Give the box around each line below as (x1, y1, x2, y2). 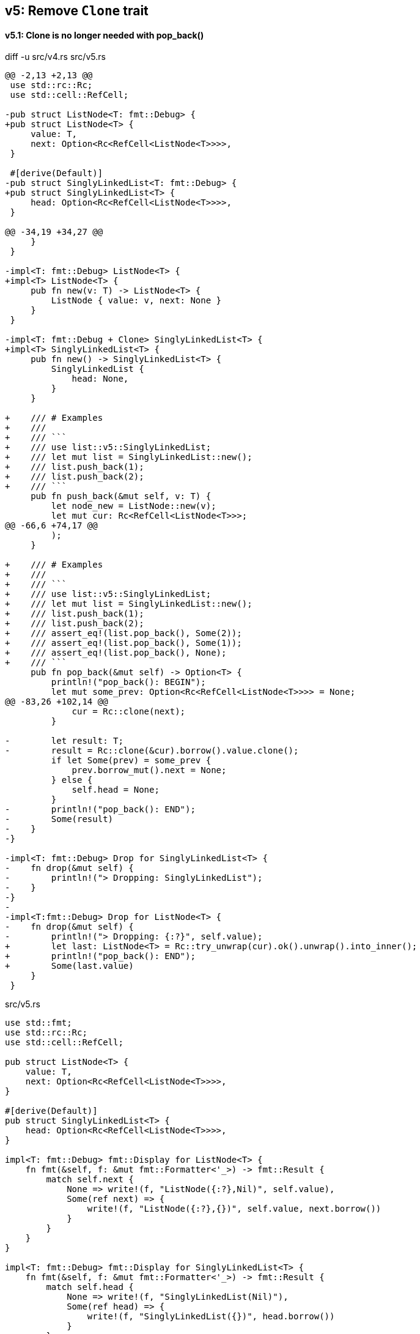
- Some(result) (5, 814, 114, 824)
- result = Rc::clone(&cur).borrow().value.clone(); (5, 746, 299, 756)
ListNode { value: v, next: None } (51, 295, 222, 306)
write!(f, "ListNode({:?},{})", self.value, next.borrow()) (87, 1204, 381, 1214)
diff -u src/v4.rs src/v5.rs (5, 51, 106, 62)
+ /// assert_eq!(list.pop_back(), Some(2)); (5, 628, 242, 639)
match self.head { (46, 1282, 134, 1292)
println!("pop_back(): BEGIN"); (51, 677, 206, 687)
